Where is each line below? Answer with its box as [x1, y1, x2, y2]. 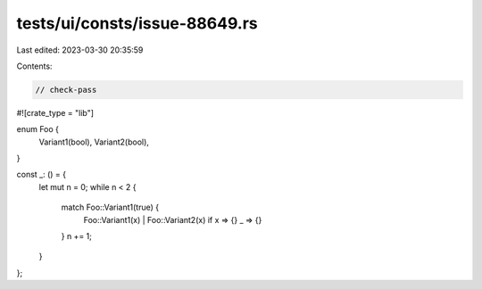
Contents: [16, 61, 53, 71]
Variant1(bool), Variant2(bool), [38, 136, 149, 147]
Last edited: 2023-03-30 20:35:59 [16, 45, 144, 55]
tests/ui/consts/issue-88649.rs [16, 13, 258, 33]
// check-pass [35, 85, 97, 95]
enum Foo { [16, 124, 60, 135]
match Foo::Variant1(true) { [61, 202, 160, 213]
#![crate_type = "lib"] [16, 107, 94, 118]
